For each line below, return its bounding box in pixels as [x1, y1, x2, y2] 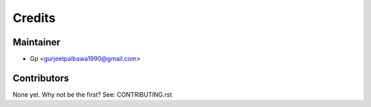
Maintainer [12, 36, 61, 48]
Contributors [12, 72, 69, 84]
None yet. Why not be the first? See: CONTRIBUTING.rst [12, 90, 172, 99]
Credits [12, 10, 56, 25]
